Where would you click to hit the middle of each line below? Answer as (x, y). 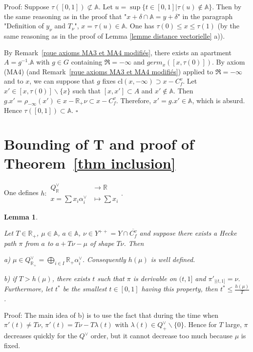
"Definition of (24, 26)
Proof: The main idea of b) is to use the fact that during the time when (111, 315)
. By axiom (228, 62)
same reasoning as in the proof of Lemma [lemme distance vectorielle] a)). (115, 35)
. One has (140, 26)
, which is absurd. (219, 100)
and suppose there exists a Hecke (188, 233)
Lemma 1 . (21, 216)
